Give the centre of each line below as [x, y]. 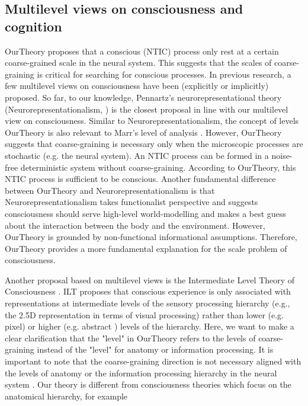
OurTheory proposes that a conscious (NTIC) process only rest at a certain [142, 51]
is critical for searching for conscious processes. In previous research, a [164, 74]
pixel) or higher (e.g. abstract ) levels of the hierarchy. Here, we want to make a [150, 326]
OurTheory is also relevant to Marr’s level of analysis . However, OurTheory [143, 132]
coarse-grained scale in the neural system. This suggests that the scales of [138, 63]
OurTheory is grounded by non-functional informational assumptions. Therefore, [151, 237]
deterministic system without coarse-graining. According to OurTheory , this [158, 167]
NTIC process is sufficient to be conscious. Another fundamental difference [140, 179]
